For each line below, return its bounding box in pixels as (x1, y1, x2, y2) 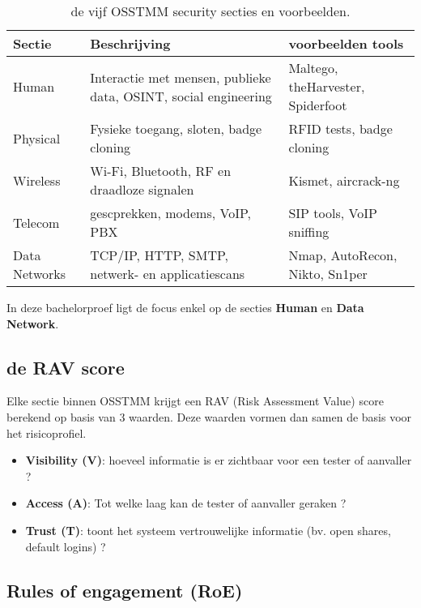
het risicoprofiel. (6, 424, 87, 441)
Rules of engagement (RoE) (6, 577, 243, 602)
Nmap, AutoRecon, (288, 246, 398, 264)
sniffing (288, 222, 330, 241)
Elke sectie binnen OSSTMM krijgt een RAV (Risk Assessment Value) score (6, 392, 384, 409)
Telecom (13, 212, 60, 232)
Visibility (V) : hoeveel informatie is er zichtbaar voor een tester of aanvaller (25, 452, 412, 469)
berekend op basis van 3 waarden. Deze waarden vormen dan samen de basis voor (6, 408, 412, 425)
